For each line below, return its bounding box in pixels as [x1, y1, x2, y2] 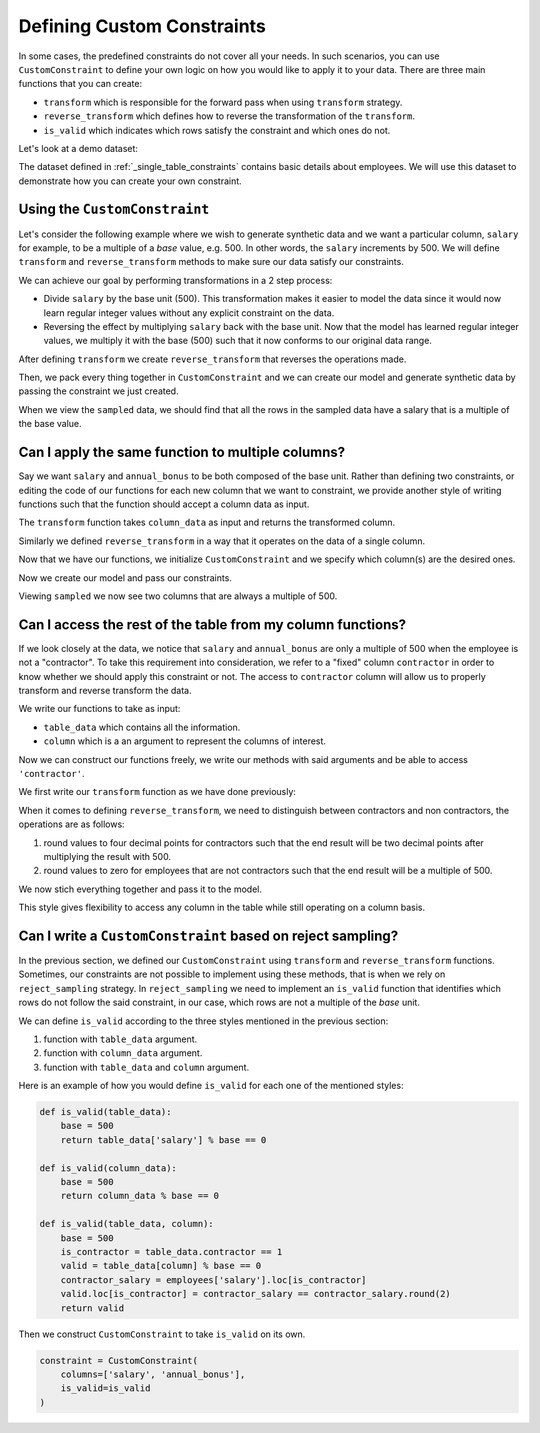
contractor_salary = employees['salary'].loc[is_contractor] [60, 1274, 367, 1285]
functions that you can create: [18, 78, 143, 90]
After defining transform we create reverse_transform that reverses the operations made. [18, 353, 407, 365]
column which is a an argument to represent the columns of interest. [43, 735, 327, 747]
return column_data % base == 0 [60, 1190, 220, 1202]
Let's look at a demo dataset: [18, 142, 139, 154]
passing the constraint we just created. [18, 385, 179, 397]
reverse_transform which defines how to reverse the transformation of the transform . [43, 110, 415, 122]
